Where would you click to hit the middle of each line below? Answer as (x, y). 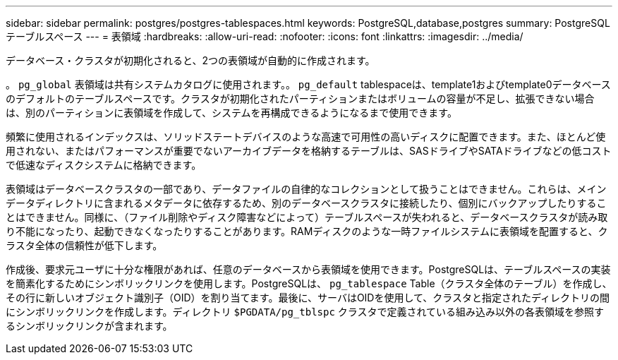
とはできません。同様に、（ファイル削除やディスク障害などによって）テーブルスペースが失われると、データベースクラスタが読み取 (307, 217)
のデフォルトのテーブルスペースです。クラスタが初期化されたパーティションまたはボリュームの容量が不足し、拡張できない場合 (300, 98)
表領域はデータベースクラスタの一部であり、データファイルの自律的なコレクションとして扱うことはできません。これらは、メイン (306, 189)
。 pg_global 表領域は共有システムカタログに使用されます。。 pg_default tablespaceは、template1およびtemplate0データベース (308, 84)
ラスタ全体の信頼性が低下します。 (84, 245)
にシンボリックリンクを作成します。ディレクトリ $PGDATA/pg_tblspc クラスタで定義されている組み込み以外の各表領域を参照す (305, 312)
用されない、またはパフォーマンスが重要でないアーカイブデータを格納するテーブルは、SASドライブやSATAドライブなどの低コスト (309, 151)
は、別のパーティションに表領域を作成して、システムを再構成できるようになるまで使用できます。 (231, 113)
